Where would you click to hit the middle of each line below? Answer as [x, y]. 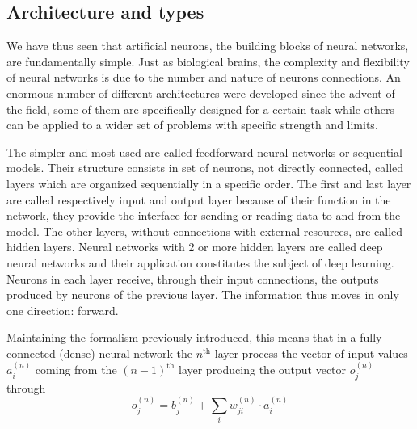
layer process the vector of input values [311, 353]
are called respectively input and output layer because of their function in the [199, 199]
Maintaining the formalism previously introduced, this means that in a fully [194, 337]
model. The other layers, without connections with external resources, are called [205, 231]
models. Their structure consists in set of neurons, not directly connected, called [205, 168]
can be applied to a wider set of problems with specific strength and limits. [192, 125]
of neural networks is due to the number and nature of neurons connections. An [204, 77]
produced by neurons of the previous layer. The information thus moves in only [203, 294]
